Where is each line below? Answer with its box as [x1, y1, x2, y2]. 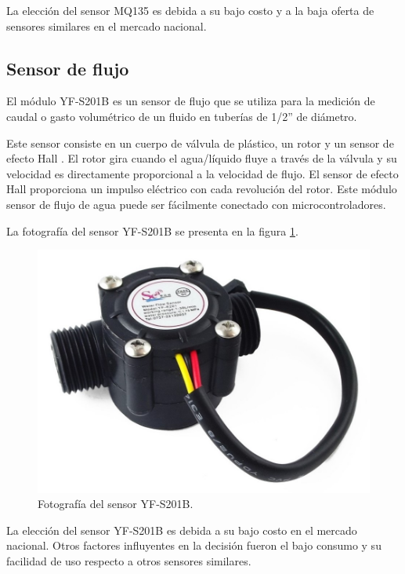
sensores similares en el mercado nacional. [6, 17, 207, 34]
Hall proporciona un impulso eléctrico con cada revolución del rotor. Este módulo [6, 181, 397, 197]
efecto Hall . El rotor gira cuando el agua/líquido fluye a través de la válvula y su [6, 150, 397, 166]
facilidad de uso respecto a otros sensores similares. [6, 552, 251, 569]
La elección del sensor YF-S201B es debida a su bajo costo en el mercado [6, 521, 357, 538]
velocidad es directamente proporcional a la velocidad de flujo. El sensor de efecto [6, 165, 399, 181]
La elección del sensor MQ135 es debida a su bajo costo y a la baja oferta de [6, 2, 374, 18]
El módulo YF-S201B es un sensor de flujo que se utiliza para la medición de [6, 93, 375, 109]
